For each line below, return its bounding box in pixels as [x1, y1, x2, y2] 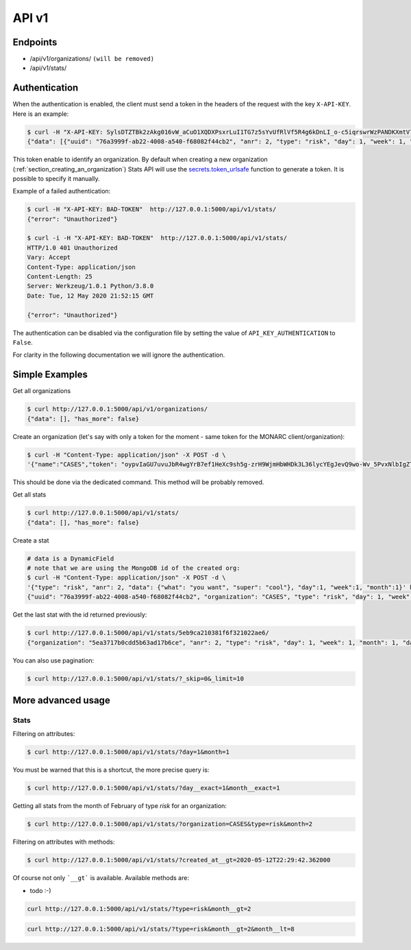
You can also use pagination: [12, 656, 95, 665]
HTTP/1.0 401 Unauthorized [27, 244, 118, 252]
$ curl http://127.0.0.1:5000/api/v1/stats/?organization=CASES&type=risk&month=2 [27, 820, 313, 828]
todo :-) [29, 886, 51, 894]
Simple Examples [12, 369, 88, 381]
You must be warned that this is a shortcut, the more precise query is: [12, 765, 210, 774]
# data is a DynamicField [27, 554, 114, 562]
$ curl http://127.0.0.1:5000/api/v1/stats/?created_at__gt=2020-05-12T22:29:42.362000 [27, 856, 331, 864]
